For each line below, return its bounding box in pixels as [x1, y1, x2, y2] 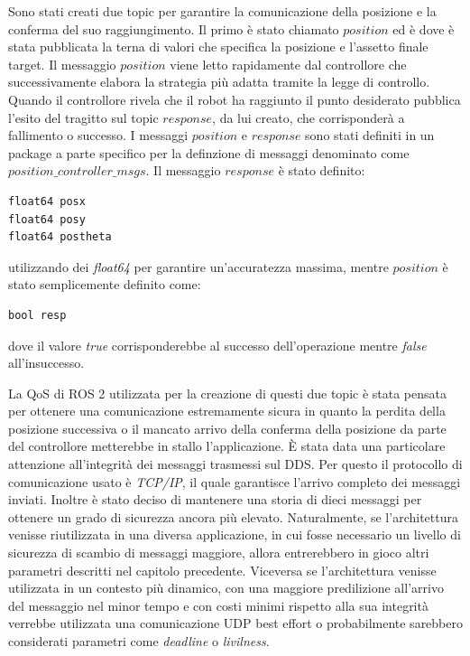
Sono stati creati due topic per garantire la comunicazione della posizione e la [8, 2, 437, 20]
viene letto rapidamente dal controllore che [170, 54, 407, 73]
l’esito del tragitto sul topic [8, 108, 159, 127]
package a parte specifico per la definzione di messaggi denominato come [8, 143, 410, 162]
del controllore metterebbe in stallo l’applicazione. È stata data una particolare [8, 436, 446, 455]
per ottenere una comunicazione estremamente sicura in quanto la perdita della [8, 401, 446, 420]
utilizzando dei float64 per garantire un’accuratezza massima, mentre [8, 257, 389, 276]
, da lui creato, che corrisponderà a [212, 108, 405, 127]
